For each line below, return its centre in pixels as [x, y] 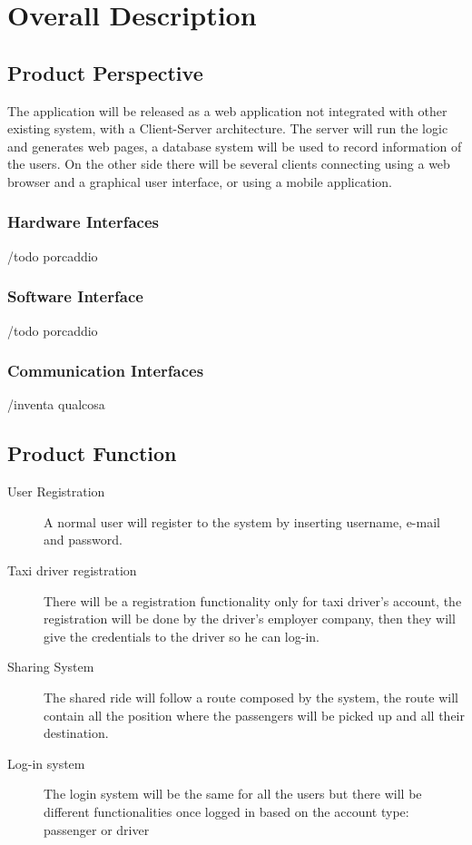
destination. [76, 733]
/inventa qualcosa [56, 404]
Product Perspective [105, 72]
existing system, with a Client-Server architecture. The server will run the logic [228, 128]
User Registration [56, 491]
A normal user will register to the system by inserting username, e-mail [242, 521]
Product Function [92, 453]
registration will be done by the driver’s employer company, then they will [250, 619]
